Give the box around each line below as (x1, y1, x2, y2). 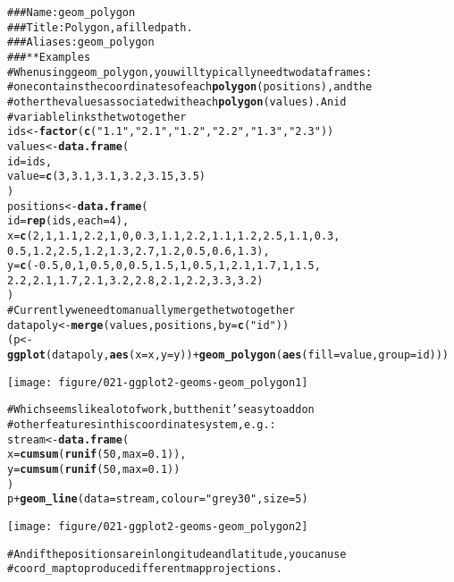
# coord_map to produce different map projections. (7, 562, 282, 576)
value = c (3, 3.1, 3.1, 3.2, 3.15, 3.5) (7, 170, 206, 183)
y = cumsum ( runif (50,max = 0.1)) (7, 463, 181, 477)
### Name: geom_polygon (7, 6, 136, 19)
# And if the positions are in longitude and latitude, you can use (7, 547, 347, 561)
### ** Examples (7, 50, 91, 63)
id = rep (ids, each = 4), (7, 215, 130, 228)
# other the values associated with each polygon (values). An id (7, 95, 347, 108)
